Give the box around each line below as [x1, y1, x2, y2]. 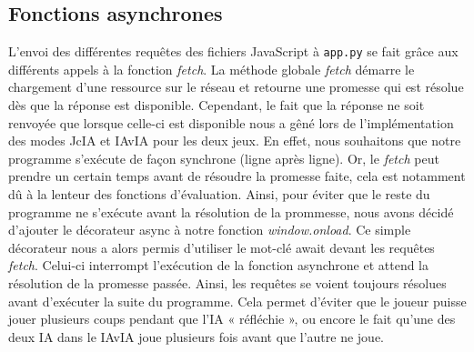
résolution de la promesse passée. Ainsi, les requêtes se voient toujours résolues [8, 273, 447, 292]
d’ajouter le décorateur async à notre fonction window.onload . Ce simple [8, 220, 411, 239]
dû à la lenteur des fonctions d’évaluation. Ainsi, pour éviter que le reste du [8, 185, 430, 204]
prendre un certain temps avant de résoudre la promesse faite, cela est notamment [8, 166, 466, 186]
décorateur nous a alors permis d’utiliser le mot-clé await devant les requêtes [8, 237, 435, 256]
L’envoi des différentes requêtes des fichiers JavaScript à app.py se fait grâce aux [8, 42, 459, 61]
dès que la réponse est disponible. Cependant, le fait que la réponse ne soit [8, 96, 425, 115]
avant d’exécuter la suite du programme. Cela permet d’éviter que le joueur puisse [8, 291, 467, 310]
